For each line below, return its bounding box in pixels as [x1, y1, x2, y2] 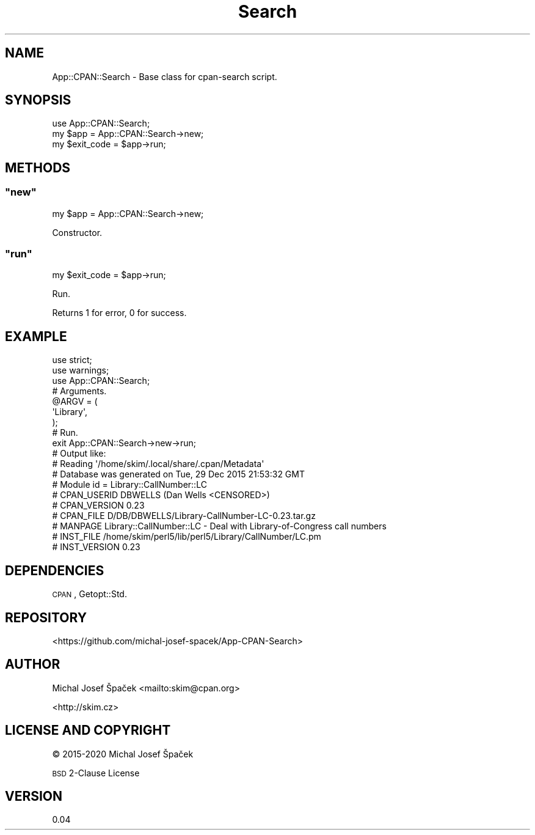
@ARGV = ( [52, 396, 98, 407]
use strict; [52, 355, 92, 366]
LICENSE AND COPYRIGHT [5, 723, 171, 738]
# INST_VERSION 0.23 [52, 542, 140, 553]
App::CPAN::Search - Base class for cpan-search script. [52, 71, 277, 82]
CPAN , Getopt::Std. [52, 589, 127, 600]
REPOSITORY [5, 609, 87, 625]
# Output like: [52, 448, 106, 459]
